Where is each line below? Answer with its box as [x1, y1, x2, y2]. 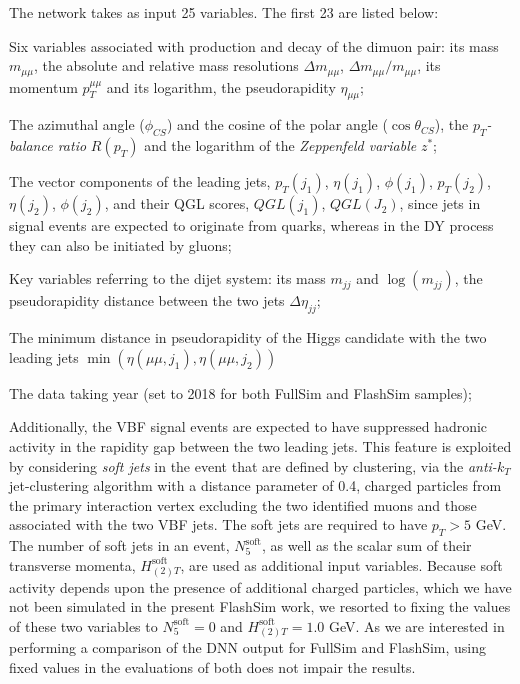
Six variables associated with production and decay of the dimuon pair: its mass [9, 35, 499, 56]
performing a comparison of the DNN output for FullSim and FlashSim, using [9, 637, 487, 658]
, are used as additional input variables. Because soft [180, 554, 503, 575]
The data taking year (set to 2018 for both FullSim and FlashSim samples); [9, 382, 472, 403]
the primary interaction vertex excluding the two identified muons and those [9, 494, 477, 515]
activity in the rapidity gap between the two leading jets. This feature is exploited [9, 436, 512, 456]
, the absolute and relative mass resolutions [33, 55, 299, 76]
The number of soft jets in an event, [9, 535, 230, 556]
